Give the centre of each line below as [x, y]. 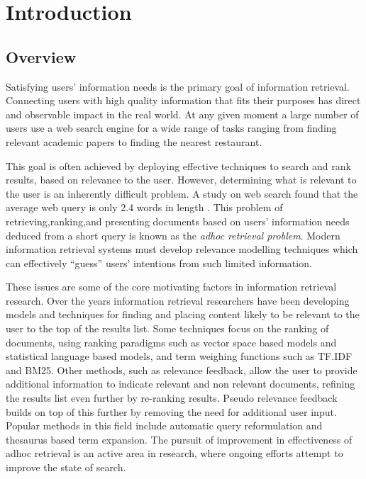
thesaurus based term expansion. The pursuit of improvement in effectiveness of [179, 439]
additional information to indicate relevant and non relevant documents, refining [181, 384]
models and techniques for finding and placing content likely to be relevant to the [183, 314]
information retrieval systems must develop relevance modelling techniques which [182, 249]
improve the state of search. [66, 467]
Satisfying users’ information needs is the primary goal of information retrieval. [178, 86]
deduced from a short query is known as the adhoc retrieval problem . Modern [173, 235]
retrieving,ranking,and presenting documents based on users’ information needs [178, 221]
